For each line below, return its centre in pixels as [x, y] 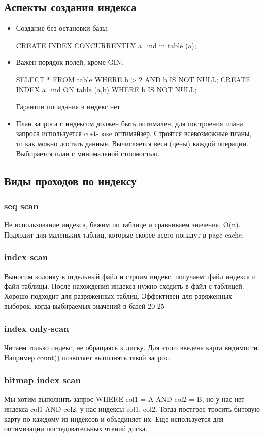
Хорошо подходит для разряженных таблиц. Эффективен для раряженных [118, 296]
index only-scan [37, 328]
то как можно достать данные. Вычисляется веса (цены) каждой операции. [132, 143]
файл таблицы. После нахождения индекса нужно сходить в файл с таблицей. [124, 286]
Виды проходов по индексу [70, 180]
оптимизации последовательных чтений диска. [76, 429]
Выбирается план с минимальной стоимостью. [88, 153]
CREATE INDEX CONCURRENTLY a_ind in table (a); [106, 45]
